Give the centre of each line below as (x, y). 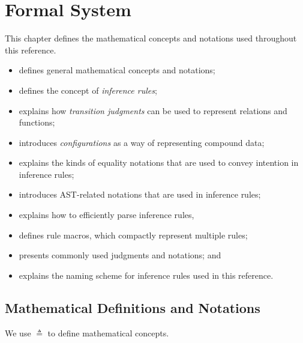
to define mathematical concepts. (108, 332)
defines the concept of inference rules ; (88, 90)
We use (18, 332)
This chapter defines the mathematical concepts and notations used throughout (151, 38)
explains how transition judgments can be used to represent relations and (153, 110)
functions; (37, 122)
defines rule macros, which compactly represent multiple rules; (133, 235)
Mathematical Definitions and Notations (133, 307)
